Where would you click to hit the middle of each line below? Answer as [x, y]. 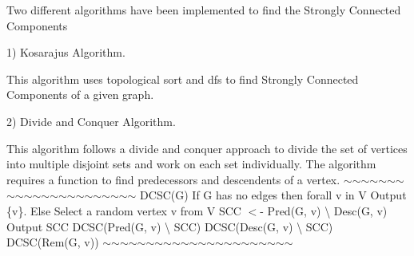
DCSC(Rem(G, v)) [53, 242]
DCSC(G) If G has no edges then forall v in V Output [273, 195]
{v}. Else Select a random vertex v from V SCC [124, 210]
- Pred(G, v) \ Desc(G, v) [324, 210]
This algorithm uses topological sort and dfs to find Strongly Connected [183, 79]
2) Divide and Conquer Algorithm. [91, 121]
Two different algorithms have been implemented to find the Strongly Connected [204, 10]
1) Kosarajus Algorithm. [66, 52]
